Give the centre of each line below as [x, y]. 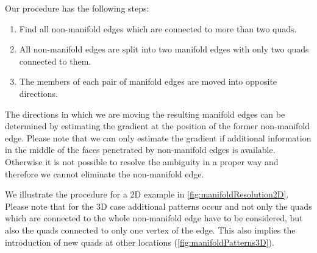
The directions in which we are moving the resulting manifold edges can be [145, 114]
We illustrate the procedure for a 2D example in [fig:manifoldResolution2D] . [147, 194]
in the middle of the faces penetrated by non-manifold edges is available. [140, 150]
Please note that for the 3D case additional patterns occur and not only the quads [158, 206]
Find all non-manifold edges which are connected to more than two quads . [158, 28]
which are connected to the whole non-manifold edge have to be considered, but [154, 218]
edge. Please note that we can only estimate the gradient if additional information [158, 137]
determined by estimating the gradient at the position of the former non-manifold [158, 126]
